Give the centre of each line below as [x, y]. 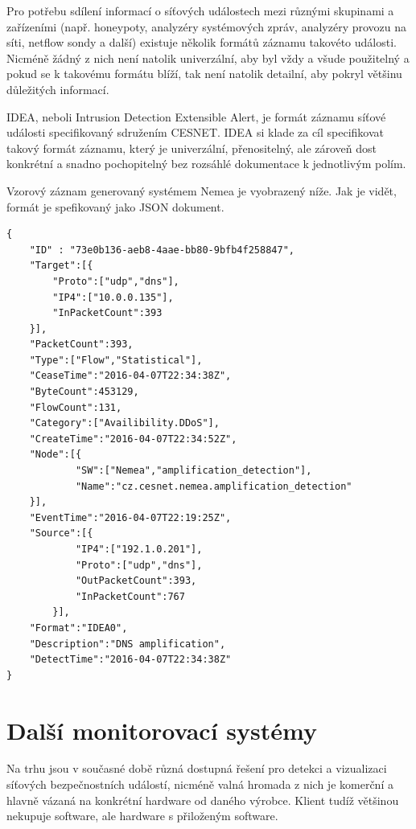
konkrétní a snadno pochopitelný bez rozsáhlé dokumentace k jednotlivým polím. [206, 164]
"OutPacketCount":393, [136, 581]
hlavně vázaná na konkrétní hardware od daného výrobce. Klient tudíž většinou [203, 800]
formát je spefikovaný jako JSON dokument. [115, 206]
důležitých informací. [58, 89]
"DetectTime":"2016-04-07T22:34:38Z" [130, 660]
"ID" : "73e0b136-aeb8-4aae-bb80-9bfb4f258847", [162, 250]
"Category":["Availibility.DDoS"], [124, 423]
